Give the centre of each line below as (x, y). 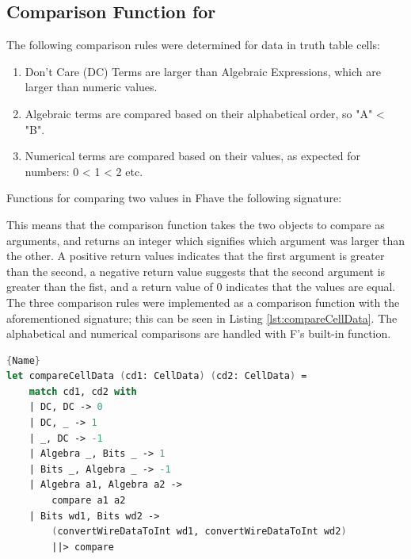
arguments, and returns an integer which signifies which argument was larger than (206, 240)
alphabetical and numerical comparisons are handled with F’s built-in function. (199, 333)
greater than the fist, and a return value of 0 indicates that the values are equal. (201, 287)
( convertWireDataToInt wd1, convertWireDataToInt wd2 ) (199, 532)
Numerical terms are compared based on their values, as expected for (193, 156)
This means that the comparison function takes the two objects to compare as (196, 224)
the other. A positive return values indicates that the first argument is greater (196, 256)
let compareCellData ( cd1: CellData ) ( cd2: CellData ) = (157, 376)
